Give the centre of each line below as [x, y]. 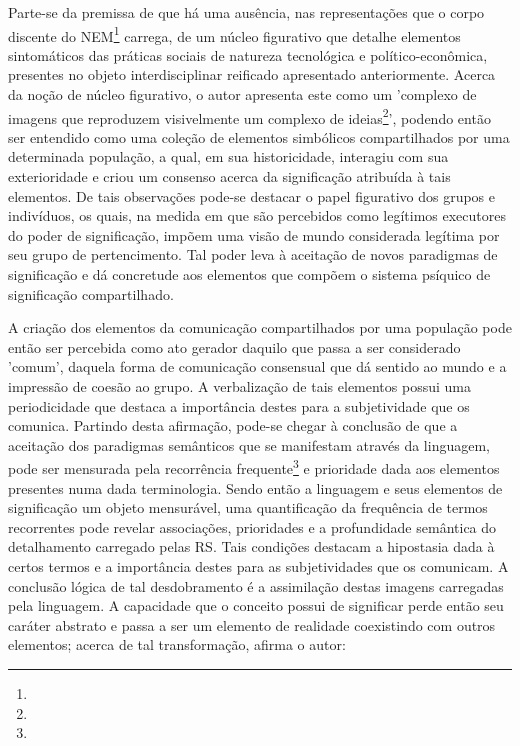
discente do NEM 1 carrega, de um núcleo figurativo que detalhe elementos [234, 34]
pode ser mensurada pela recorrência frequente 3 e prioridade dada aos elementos [254, 467]
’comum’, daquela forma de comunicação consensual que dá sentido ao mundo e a [257, 366]
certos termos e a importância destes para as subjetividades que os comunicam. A [258, 566]
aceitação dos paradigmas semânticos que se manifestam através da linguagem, [249, 444]
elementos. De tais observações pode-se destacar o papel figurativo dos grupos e [252, 195]
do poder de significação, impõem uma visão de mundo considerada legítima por [254, 234]
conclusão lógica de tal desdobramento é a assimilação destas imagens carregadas [256, 585]
